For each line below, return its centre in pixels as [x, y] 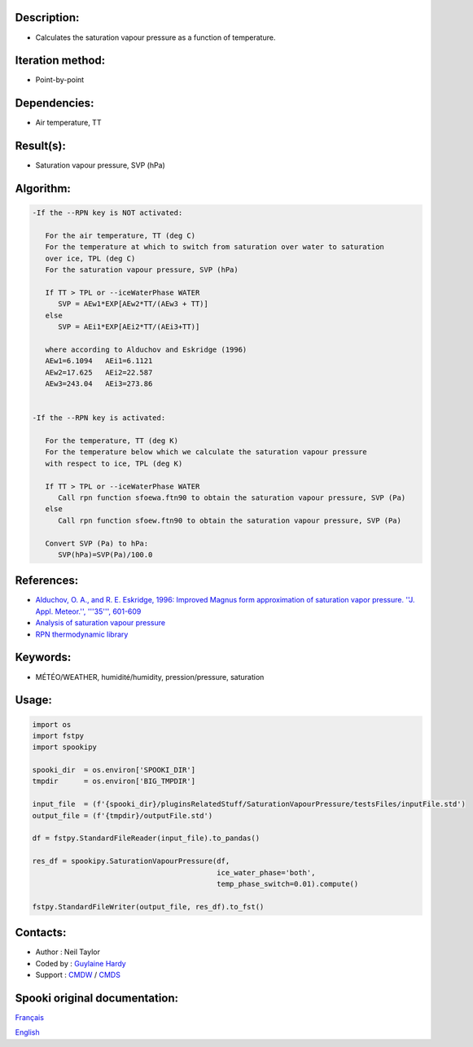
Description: [47, 18]
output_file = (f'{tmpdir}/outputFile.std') [123, 815]
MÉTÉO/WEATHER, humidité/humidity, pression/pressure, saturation [150, 677]
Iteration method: [60, 61]
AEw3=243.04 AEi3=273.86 [99, 384]
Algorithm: [43, 188]
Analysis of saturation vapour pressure [101, 623]
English [27, 1032]
